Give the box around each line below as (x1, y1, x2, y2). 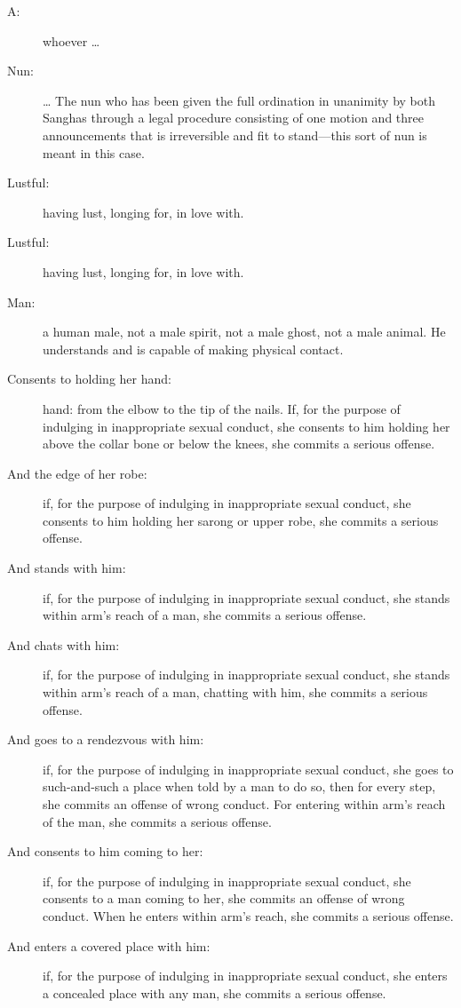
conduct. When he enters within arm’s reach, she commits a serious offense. (43, 906, 454, 925)
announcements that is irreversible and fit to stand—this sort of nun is (43, 125, 427, 144)
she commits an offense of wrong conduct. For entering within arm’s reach (43, 795, 446, 813)
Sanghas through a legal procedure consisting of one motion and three (43, 108, 424, 127)
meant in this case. (43, 143, 145, 162)
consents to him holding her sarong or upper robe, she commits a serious (43, 511, 439, 529)
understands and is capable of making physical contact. (43, 339, 344, 358)
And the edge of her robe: (7, 464, 147, 482)
